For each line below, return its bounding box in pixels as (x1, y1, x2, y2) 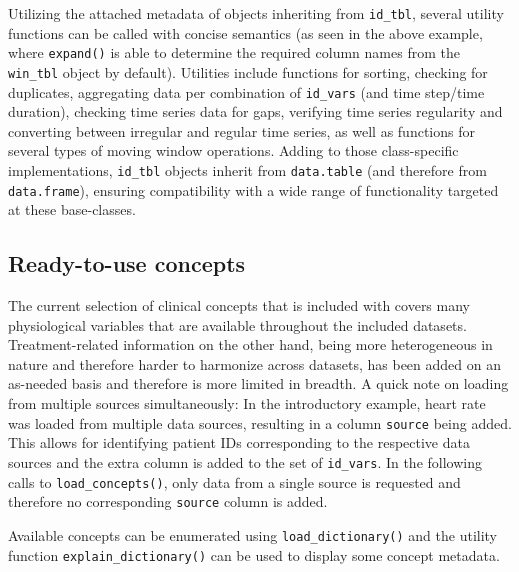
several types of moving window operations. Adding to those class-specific (8, 140, 459, 161)
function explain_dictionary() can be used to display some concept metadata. (8, 544, 500, 565)
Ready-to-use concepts (8, 248, 246, 279)
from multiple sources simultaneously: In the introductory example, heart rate (8, 393, 486, 414)
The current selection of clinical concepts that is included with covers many (8, 295, 470, 316)
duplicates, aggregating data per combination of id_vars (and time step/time (8, 81, 485, 102)
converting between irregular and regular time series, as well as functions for (8, 120, 475, 141)
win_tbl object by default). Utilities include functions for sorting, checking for (8, 61, 488, 82)
